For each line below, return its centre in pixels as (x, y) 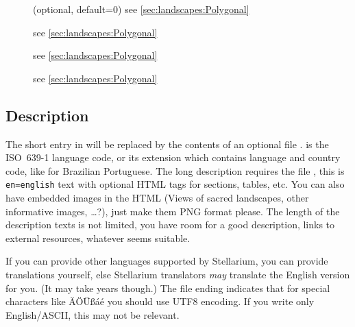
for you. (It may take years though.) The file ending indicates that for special (168, 288)
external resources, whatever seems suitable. (98, 238)
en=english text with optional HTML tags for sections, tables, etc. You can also (175, 184)
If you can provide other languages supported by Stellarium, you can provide (167, 261)
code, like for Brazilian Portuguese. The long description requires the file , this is (175, 170)
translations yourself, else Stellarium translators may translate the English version (178, 274)
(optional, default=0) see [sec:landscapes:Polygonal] (141, 9)
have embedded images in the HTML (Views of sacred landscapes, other (157, 198)
